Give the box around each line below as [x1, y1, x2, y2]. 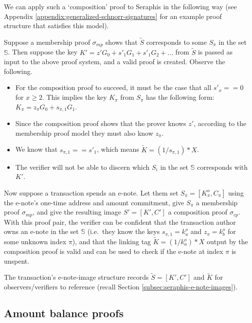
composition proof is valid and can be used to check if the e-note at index [4, 246, 223, 256]
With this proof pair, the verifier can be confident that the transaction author [4, 216, 236, 227]
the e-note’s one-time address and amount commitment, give [4, 197, 184, 207]
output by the [206, 236, 248, 246]
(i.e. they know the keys [87, 226, 160, 236]
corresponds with [197, 161, 248, 172]
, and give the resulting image [32, 207, 122, 217]
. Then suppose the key [8, 47, 78, 57]
